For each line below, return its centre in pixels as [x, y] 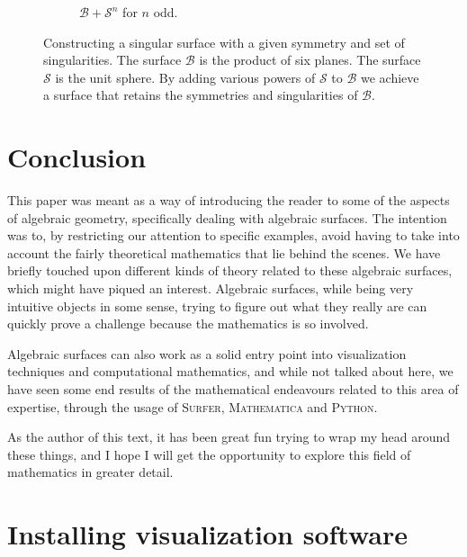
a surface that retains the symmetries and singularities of [201, 95]
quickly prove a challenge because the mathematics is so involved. [188, 323]
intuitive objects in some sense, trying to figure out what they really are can [217, 305]
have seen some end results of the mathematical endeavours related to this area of [233, 389]
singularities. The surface [112, 60]
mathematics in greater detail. [90, 472]
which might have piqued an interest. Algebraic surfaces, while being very [211, 288]
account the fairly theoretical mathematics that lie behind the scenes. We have [224, 252]
